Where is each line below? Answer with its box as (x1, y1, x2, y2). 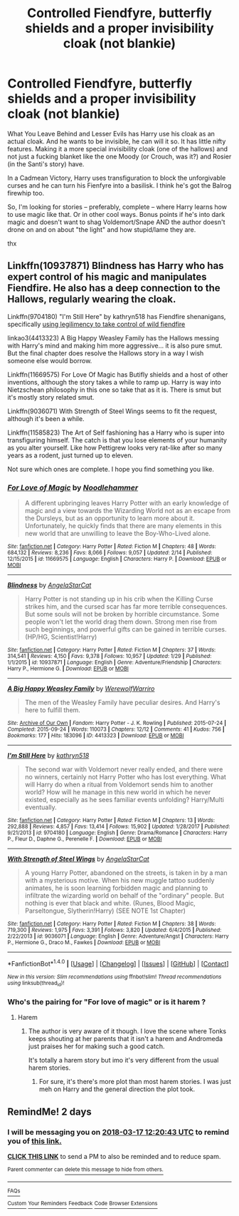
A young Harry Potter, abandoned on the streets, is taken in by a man (24, 868, 228, 877)
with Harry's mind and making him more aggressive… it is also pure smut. (7, 341, 223, 350)
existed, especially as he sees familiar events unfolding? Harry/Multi (24, 796, 224, 804)
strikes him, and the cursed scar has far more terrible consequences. (24, 602, 228, 611)
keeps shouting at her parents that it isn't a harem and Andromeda (28, 1035, 223, 1043)
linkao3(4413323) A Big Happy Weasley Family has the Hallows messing (7, 333, 219, 342)
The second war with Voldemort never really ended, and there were (24, 765, 223, 774)
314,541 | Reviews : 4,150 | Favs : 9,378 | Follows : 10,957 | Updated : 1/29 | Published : (7, 653, 212, 660)
